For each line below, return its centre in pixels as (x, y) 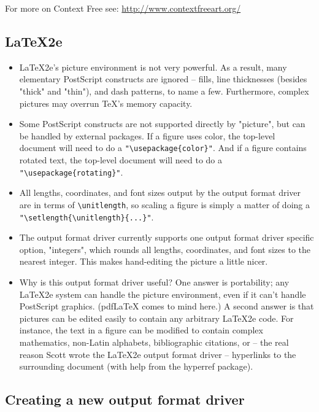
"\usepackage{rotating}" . (71, 172)
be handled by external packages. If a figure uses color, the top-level (147, 135)
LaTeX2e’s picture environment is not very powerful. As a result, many (153, 67)
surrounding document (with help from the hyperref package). (136, 366)
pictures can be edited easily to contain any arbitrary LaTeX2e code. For (156, 318)
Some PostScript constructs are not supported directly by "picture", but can (162, 124)
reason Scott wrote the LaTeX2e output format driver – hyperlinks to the (158, 354)
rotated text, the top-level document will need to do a (121, 160)
